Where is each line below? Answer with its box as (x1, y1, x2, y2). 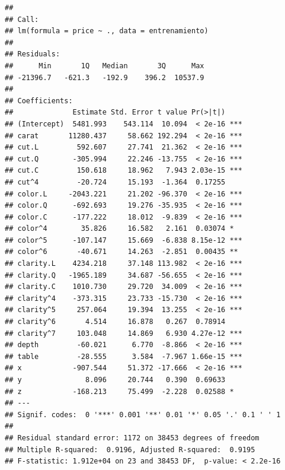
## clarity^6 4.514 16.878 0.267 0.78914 (5, 317, 226, 326)
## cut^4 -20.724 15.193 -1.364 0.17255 (5, 177, 226, 186)
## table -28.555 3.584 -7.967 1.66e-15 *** (5, 352, 242, 361)
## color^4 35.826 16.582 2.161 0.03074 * (5, 224, 234, 233)
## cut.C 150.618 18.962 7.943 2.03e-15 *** (5, 166, 242, 175)
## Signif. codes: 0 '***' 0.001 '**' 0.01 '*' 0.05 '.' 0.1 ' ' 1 (5, 410, 281, 419)
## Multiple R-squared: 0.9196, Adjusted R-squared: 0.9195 (5, 445, 255, 454)
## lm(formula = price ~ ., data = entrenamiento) (5, 27, 209, 36)
